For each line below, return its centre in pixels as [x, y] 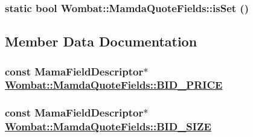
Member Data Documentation [101, 41]
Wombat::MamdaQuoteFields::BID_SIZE [108, 126]
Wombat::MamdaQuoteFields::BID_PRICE [114, 85]
